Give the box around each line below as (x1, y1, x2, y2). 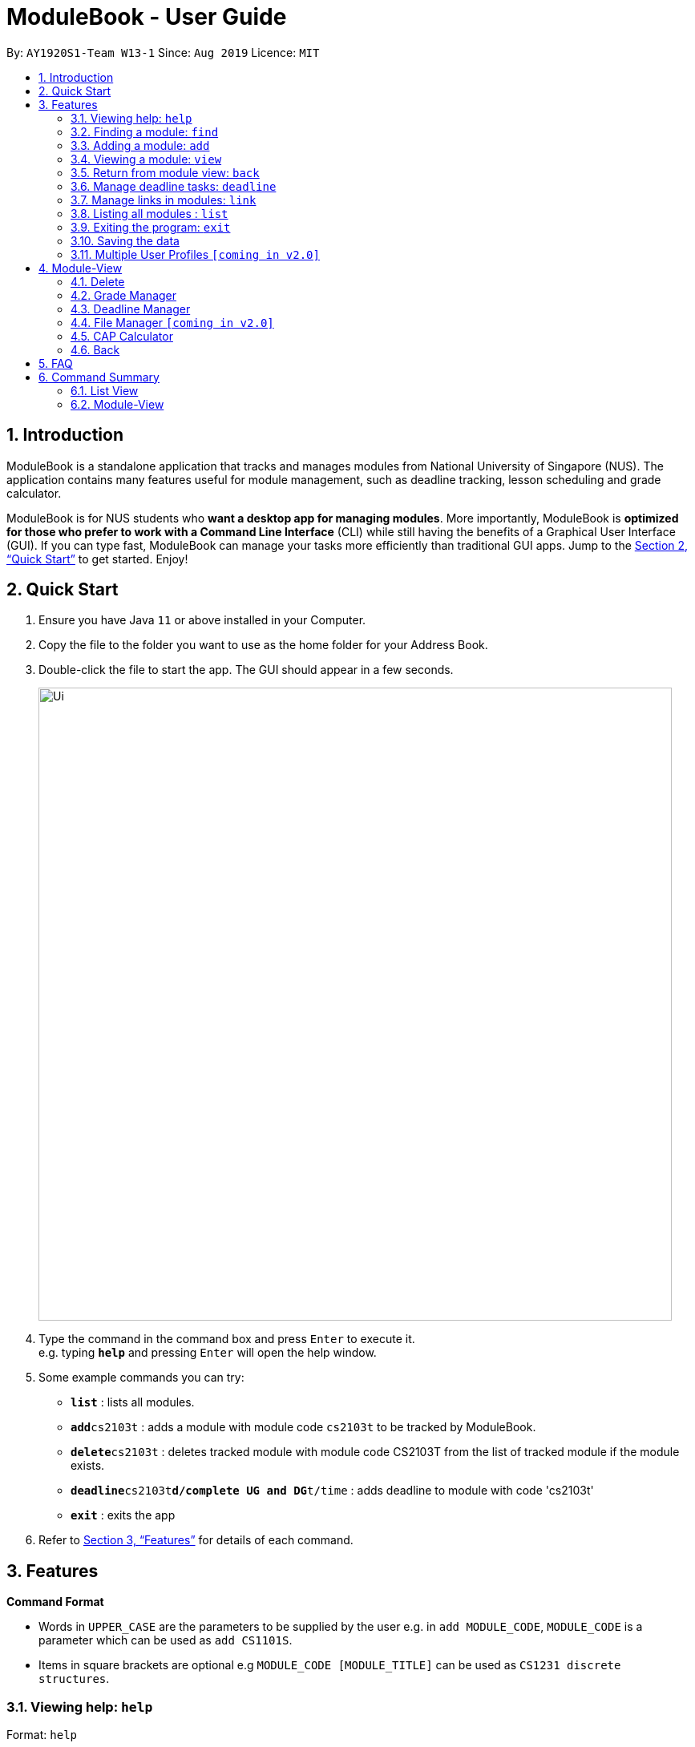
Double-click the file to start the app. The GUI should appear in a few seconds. (38, 663, 454, 677)
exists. (71, 1459, 105, 1473)
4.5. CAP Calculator (71, 329, 173, 343)
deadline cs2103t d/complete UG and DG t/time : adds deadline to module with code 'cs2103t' (71, 1483, 594, 1498)
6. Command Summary (38, 369, 160, 384)
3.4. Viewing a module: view (71, 151, 222, 166)
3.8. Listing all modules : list (71, 206, 228, 220)
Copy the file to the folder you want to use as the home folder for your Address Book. (38, 638, 488, 652)
